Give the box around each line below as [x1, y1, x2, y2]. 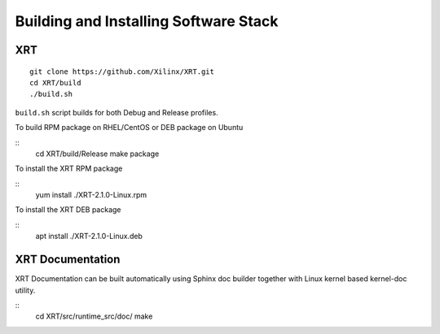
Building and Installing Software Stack [15, 12, 279, 30]
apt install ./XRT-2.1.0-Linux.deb [35, 232, 143, 241]
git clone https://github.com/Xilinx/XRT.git [29, 67, 215, 76]
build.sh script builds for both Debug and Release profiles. [15, 107, 219, 117]
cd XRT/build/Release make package [35, 149, 160, 158]
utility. [15, 285, 36, 295]
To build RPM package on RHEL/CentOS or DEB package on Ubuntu [15, 123, 244, 132]
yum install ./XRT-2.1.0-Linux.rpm [35, 190, 147, 200]
